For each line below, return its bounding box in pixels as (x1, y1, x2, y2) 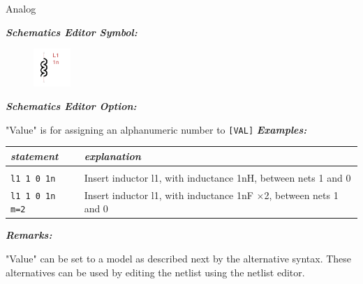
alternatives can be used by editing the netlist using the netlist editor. (6, 265, 305, 279)
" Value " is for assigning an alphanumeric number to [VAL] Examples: (6, 122, 307, 136)
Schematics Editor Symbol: (6, 24, 138, 39)
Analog (6, 1, 36, 15)
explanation (84, 148, 141, 163)
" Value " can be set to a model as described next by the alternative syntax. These (6, 251, 352, 266)
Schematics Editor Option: (6, 98, 137, 113)
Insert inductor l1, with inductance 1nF (84, 187, 253, 202)
